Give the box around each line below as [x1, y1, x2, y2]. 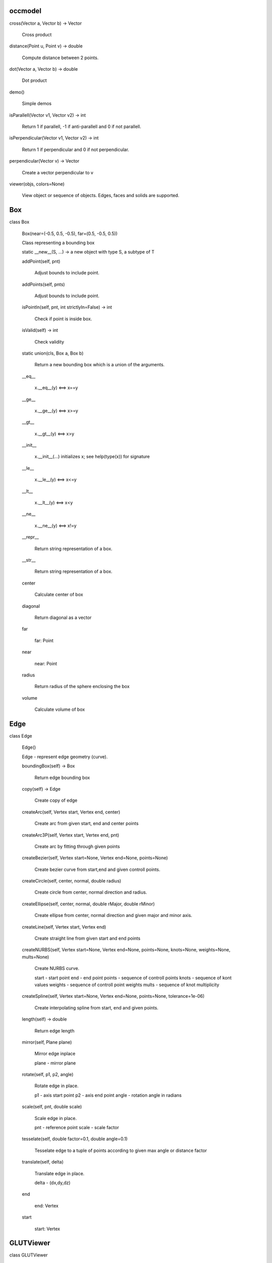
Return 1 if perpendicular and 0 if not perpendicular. [22, 147, 129, 153]
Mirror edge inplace [34, 1051, 76, 1057]
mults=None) [22, 954, 49, 960]
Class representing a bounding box [22, 240, 95, 246]
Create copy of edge [34, 797, 78, 803]
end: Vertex [34, 1202, 59, 1208]
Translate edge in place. [34, 1170, 85, 1177]
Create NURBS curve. [34, 965, 80, 971]
